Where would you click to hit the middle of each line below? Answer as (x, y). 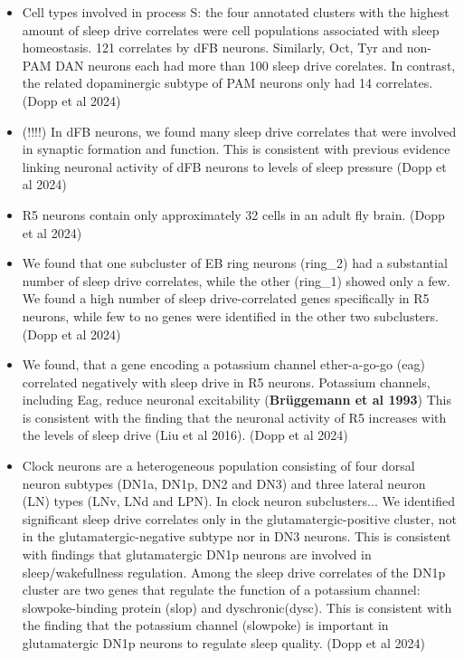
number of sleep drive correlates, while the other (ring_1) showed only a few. (236, 280)
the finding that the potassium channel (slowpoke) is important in (205, 625)
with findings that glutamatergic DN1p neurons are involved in (197, 554)
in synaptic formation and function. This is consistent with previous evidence (236, 149)
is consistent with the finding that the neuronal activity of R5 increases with (234, 417)
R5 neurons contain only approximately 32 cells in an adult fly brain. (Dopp (233, 214)
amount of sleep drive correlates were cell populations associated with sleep (231, 29)
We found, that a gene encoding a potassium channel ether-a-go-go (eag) (223, 364)
